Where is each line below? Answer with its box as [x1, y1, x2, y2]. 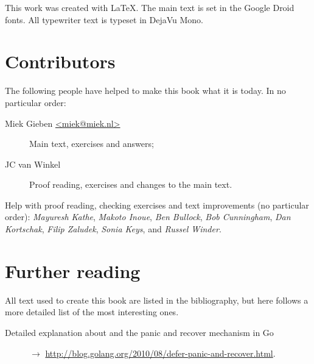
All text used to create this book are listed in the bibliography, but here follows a [5, 293, 309, 306]
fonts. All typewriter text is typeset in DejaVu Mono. [5, 13, 204, 26]
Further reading [5, 258, 141, 283]
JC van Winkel [5, 157, 61, 170]
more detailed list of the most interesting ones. [5, 305, 179, 318]
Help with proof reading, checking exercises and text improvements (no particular [5, 198, 309, 211]
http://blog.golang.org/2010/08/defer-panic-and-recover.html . [45, 346, 276, 359]
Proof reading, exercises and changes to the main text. [29, 178, 232, 191]
